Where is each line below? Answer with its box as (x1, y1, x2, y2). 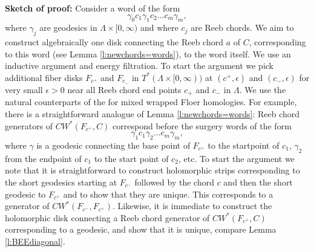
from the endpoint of (5, 152, 82, 164)
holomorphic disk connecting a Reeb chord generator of (5, 211, 210, 224)
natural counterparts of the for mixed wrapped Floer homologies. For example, (5, 95, 297, 108)
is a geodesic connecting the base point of (36, 139, 191, 151)
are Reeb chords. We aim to (191, 21, 294, 34)
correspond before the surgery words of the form (113, 119, 292, 132)
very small (5, 83, 43, 95)
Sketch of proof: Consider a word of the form (5, 2, 180, 14)
